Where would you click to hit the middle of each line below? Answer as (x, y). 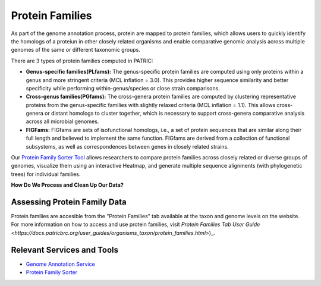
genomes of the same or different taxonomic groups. (76, 50)
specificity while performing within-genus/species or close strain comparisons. (123, 88)
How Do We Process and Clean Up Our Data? (67, 185)
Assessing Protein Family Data (69, 202)
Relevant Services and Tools (65, 250)
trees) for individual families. (46, 174)
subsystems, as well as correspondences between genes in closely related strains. (127, 146)
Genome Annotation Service (60, 264)
